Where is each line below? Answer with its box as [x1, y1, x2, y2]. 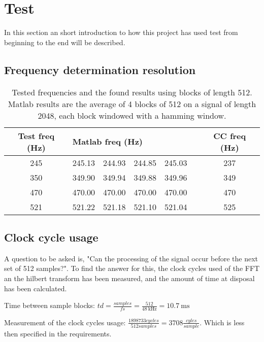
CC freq [213, 129, 246, 142]
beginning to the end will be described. [4, 37, 125, 47]
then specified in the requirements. [4, 328, 112, 339]
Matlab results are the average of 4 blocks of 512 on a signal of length [8, 97, 256, 110]
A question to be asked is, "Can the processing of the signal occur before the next [4, 253, 258, 263]
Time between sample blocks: [4, 300, 95, 311]
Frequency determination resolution [4, 61, 196, 77]
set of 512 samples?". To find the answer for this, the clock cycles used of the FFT [4, 263, 260, 273]
